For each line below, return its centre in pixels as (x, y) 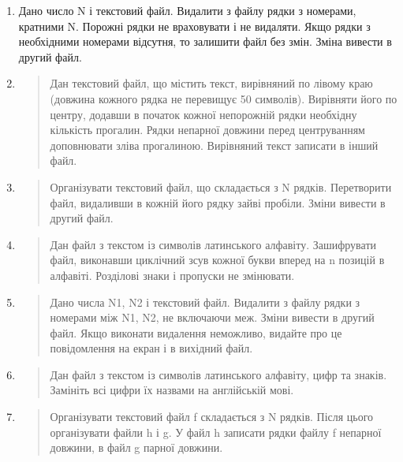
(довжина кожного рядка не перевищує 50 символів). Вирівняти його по (224, 98)
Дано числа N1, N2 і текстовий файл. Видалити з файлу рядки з (205, 302)
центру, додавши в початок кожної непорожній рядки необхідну (203, 114)
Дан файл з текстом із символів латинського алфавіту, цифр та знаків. (218, 374)
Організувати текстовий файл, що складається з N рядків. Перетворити (221, 186)
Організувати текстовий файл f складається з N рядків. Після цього (212, 417)
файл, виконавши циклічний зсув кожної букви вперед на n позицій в (217, 260)
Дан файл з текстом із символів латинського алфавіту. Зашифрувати (213, 244)
